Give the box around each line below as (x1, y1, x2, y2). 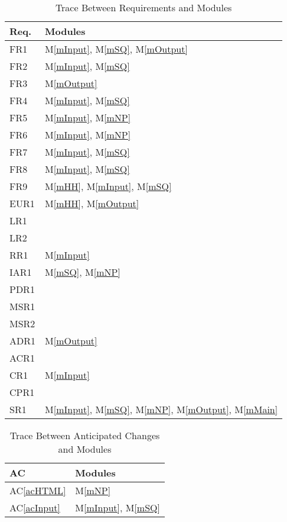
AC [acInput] (9, 501, 60, 514)
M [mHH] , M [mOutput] (45, 196, 139, 210)
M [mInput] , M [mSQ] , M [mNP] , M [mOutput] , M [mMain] (45, 402, 278, 416)
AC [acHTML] (9, 484, 66, 497)
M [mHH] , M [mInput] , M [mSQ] (45, 179, 172, 193)
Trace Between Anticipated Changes (9, 428, 160, 442)
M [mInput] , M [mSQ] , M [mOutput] (45, 42, 188, 56)
